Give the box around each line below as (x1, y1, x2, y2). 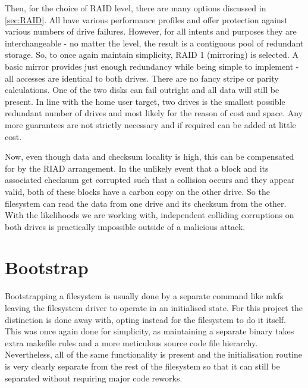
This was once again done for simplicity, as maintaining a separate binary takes (5, 325, 294, 337)
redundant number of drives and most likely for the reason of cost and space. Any (5, 107, 303, 119)
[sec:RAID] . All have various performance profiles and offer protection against (5, 13, 288, 26)
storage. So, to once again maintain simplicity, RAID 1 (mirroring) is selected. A (5, 48, 298, 61)
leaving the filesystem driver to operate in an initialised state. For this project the (5, 302, 303, 313)
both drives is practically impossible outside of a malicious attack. (5, 220, 246, 232)
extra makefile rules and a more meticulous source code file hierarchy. (5, 336, 258, 349)
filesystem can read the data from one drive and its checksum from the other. (5, 197, 287, 209)
